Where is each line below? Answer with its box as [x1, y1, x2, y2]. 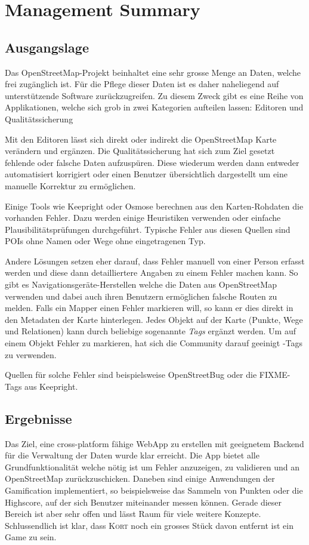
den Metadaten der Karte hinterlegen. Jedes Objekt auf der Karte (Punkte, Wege [5, 313, 303, 325]
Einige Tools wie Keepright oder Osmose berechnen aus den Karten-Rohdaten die [5, 199, 304, 212]
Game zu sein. [5, 531, 57, 543]
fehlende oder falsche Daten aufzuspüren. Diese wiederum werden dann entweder [5, 156, 299, 168]
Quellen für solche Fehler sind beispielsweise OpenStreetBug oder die [5, 368, 257, 381]
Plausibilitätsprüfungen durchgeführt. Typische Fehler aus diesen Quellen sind [5, 223, 291, 235]
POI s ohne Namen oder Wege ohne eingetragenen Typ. [5, 235, 206, 247]
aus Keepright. [24, 380, 78, 392]
